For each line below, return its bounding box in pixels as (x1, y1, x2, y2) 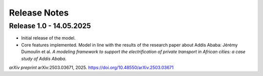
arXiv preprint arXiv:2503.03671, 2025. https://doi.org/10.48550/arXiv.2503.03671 (9, 64, 174, 70)
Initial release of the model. (21, 35, 76, 41)
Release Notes (9, 7, 69, 18)
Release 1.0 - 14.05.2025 (9, 21, 91, 30)
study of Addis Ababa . (21, 56, 67, 61)
